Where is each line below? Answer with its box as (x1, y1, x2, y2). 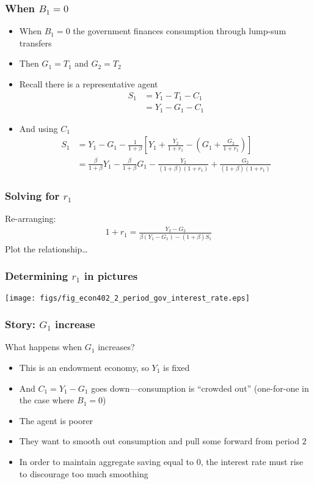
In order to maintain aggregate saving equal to (19, 455, 194, 468)
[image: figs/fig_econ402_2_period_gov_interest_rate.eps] (5, 293, 250, 302)
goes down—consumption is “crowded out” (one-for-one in (91, 381, 309, 394)
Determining (5, 268, 68, 284)
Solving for (5, 188, 60, 203)
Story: (5, 317, 36, 332)
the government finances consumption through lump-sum (73, 24, 287, 37)
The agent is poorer (19, 414, 93, 427)
